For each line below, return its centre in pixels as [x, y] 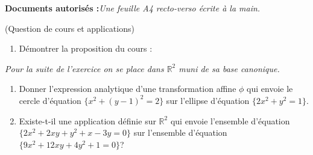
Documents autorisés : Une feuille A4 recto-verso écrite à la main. [133, 8]
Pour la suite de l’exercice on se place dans [84, 68]
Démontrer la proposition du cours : [86, 48]
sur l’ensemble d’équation [180, 132]
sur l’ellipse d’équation [208, 100]
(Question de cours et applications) [70, 28]
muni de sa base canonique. [229, 68]
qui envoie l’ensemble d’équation [230, 120]
